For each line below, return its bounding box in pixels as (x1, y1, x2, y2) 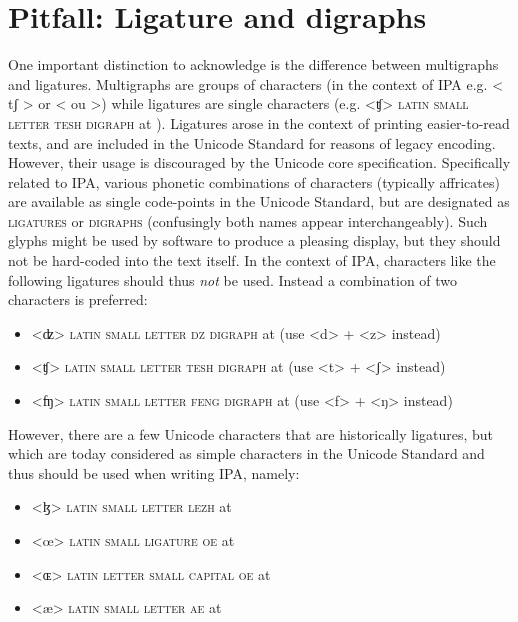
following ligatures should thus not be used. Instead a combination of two (8, 269, 458, 290)
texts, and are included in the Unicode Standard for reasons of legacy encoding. (8, 132, 496, 153)
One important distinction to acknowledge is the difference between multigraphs (8, 54, 499, 75)
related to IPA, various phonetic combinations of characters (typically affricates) (8, 171, 500, 192)
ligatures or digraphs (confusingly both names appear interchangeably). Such (8, 210, 488, 231)
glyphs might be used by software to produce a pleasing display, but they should (8, 230, 501, 251)
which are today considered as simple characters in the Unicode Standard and (8, 443, 485, 464)
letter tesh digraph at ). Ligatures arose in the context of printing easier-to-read (8, 112, 510, 133)
